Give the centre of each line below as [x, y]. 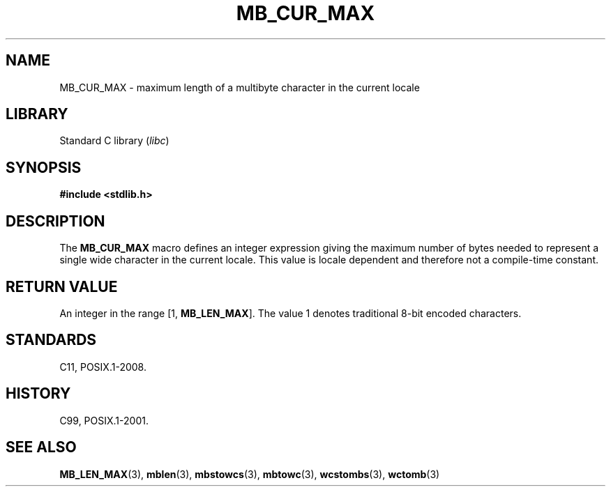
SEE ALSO [41, 447]
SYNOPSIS [44, 167]
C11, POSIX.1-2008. [103, 367]
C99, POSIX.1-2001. [104, 420]
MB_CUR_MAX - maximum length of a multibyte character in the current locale [240, 87]
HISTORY [38, 394]
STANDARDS [51, 340]
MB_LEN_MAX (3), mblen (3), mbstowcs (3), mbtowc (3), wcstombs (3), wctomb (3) [250, 474]
